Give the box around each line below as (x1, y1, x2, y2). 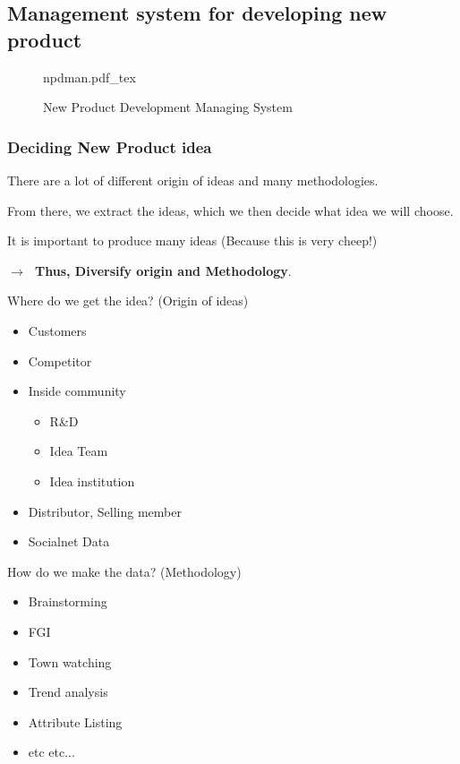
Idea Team (49, 442, 108, 460)
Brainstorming (28, 592, 107, 611)
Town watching (28, 652, 112, 671)
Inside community (28, 382, 126, 400)
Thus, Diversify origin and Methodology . (35, 261, 292, 279)
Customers (28, 321, 87, 339)
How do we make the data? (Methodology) (7, 562, 242, 580)
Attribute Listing (28, 712, 123, 731)
